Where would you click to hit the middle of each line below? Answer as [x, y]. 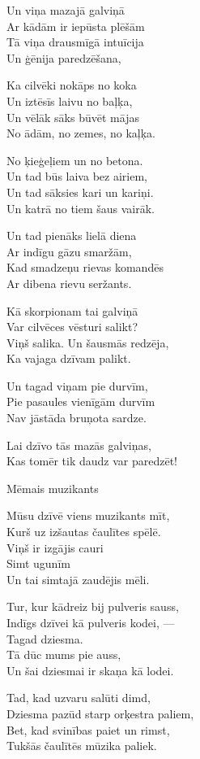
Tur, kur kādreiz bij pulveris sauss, [93, 606]
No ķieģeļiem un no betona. [75, 160]
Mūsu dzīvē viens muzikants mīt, [88, 515]
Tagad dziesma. [45, 638]
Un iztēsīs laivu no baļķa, [70, 100]
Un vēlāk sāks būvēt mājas [73, 117]
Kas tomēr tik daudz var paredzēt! [92, 461]
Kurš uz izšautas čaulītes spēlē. [84, 532]
